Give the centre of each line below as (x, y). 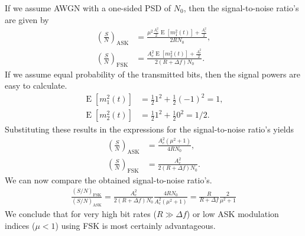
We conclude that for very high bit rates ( (81, 213)
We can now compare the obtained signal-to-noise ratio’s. (108, 180)
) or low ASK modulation (233, 213)
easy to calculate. (36, 85)
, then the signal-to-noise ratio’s (241, 8)
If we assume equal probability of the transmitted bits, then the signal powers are (152, 74)
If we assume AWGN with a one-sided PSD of (88, 8)
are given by (27, 19)
